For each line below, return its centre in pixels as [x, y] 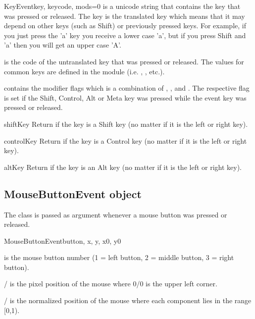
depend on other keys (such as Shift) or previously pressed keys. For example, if [125, 26]
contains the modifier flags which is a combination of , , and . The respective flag [127, 88]
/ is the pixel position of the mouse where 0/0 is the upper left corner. [111, 284]
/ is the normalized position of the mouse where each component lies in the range [128, 300]
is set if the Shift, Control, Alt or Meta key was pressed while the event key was [125, 97]
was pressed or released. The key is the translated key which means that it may [125, 16]
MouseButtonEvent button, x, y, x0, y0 [63, 240]
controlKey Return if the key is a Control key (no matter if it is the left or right [126, 140]
